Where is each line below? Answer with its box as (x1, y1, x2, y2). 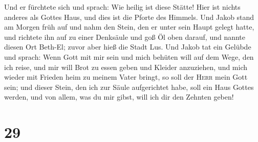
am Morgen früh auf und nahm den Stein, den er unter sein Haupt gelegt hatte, (4, 21, 254, 32)
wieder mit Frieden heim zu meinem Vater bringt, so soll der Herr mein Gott (4, 72, 248, 82)
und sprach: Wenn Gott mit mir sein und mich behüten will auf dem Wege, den (4, 51, 254, 62)
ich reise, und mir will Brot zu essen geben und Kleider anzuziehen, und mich (4, 61, 248, 72)
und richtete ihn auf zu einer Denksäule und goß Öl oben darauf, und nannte (4, 31, 246, 42)
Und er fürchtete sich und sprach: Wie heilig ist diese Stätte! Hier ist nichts (4, 2, 241, 12)
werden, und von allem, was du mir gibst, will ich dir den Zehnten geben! (4, 91, 234, 102)
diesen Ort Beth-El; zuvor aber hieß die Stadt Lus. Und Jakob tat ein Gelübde (4, 41, 251, 52)
